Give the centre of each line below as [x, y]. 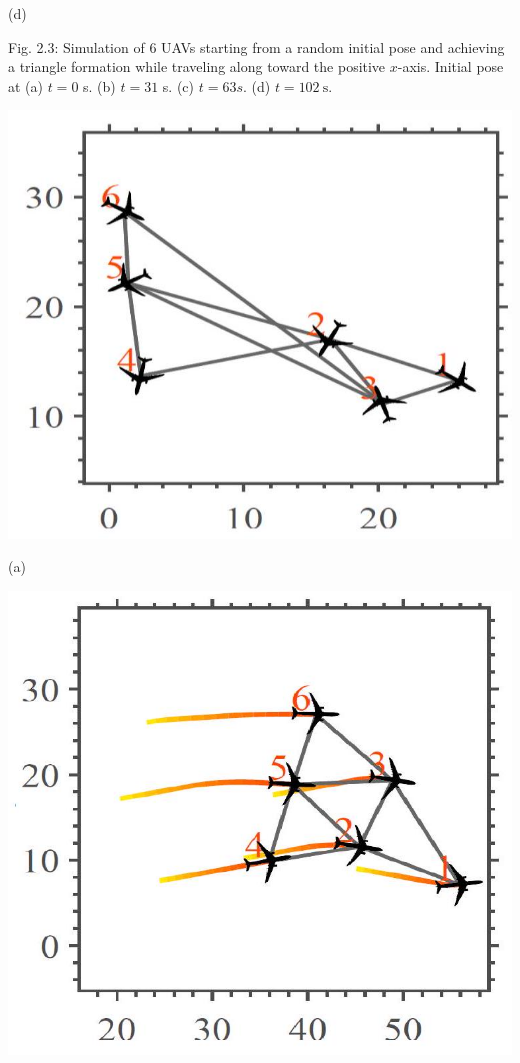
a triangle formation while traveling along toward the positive [197, 66]
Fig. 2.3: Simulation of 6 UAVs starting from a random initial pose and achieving [256, 46]
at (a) [25, 85]
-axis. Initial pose [450, 66]
